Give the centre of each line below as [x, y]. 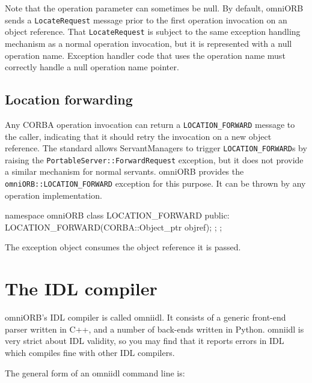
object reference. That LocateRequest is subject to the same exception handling [153, 32]
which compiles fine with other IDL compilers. [90, 352]
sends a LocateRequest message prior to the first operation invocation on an [146, 20]
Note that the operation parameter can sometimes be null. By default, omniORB [154, 8]
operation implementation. [54, 195]
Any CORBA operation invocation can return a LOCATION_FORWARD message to [150, 124]
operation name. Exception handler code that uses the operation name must [145, 55]
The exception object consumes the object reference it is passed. [123, 247]
